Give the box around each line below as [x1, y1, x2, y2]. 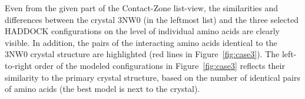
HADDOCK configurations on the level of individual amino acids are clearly [5, 25, 280, 37]
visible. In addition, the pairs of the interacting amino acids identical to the [5, 36, 277, 48]
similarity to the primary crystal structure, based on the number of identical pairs [5, 71, 300, 83]
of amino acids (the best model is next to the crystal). [5, 82, 200, 95]
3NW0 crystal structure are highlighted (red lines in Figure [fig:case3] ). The [5, 48, 280, 60]
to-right [5, 59, 32, 71]
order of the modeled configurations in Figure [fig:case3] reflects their [34, 59, 285, 71]
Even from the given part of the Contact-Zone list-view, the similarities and [5, 2, 279, 14]
